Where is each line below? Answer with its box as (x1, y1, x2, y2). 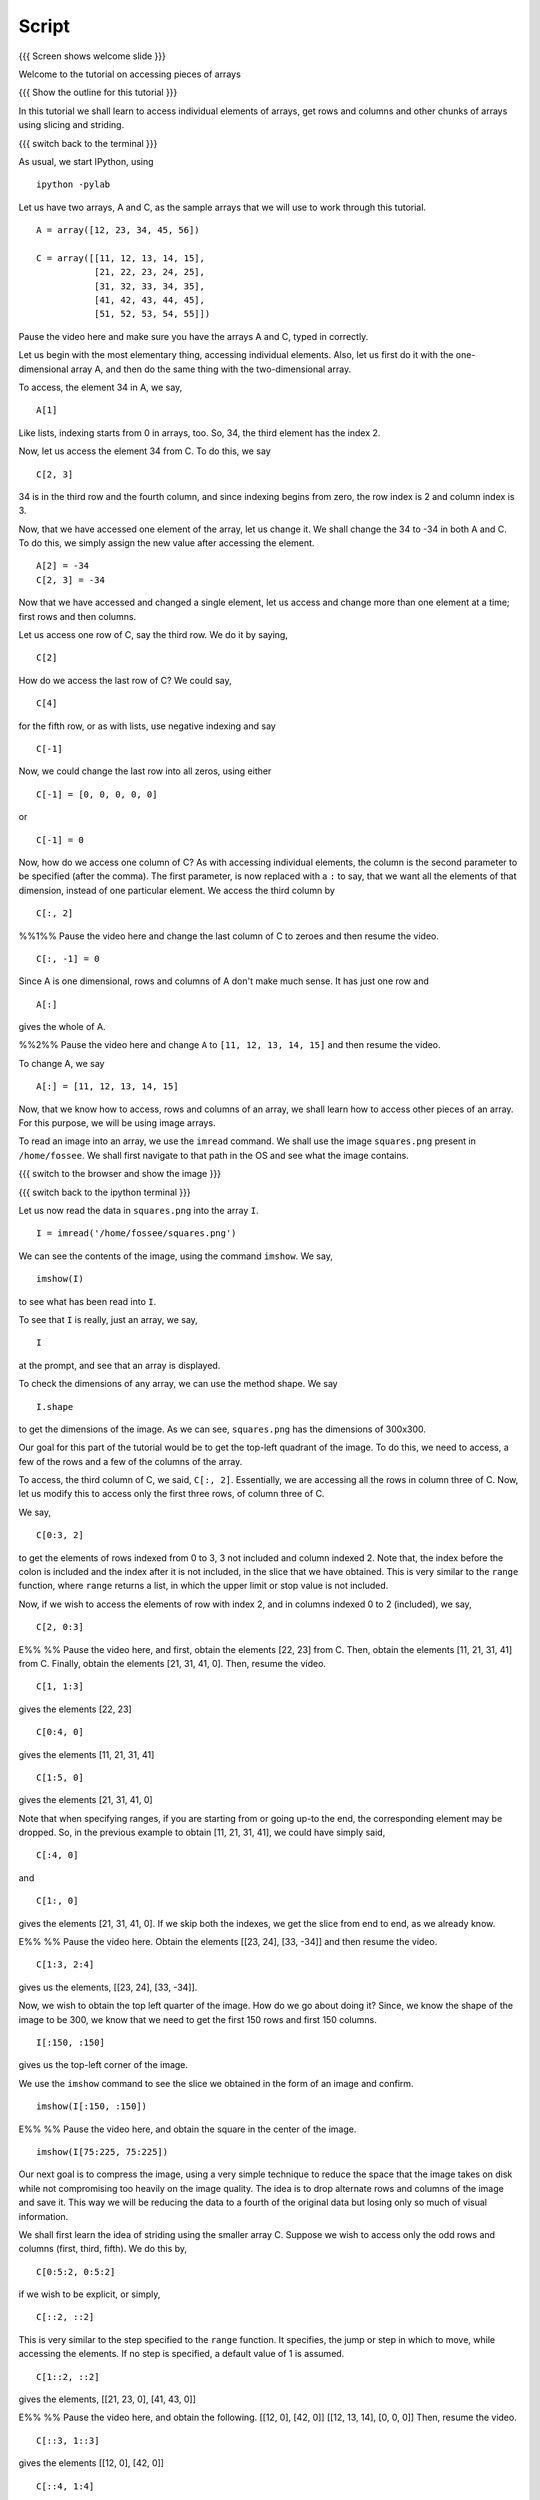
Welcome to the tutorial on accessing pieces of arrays (18, 68, 242, 80)
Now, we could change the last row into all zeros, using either (18, 765, 272, 777)
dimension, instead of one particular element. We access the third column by (18, 884, 335, 896)
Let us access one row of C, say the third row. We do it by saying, (18, 629, 289, 641)
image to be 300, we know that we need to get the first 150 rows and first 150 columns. (18, 2013, 377, 2025)
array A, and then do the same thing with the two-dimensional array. (70, 363, 352, 375)
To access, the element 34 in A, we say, (18, 381, 183, 393)
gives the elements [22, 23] (18, 1703, 132, 1715)
